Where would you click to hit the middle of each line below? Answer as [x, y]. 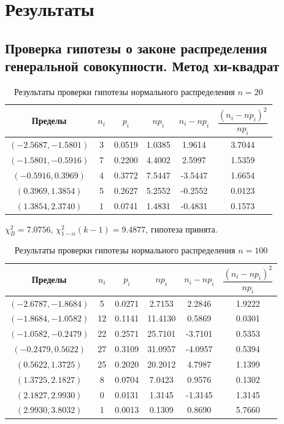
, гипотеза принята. [182, 229]
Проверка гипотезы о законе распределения [136, 48]
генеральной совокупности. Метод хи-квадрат [142, 66]
